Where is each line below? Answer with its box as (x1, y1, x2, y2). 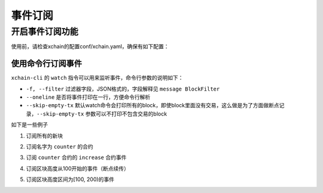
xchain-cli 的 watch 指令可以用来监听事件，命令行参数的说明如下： (11, 74, 184, 82)
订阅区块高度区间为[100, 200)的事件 (26, 176, 115, 183)
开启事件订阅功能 (11, 26, 79, 37)
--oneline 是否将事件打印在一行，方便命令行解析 (26, 94, 151, 101)
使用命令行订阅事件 (11, 58, 82, 69)
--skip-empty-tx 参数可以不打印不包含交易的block (36, 110, 167, 117)
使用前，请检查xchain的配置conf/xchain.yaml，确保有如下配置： (11, 43, 170, 50)
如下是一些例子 (11, 121, 48, 128)
